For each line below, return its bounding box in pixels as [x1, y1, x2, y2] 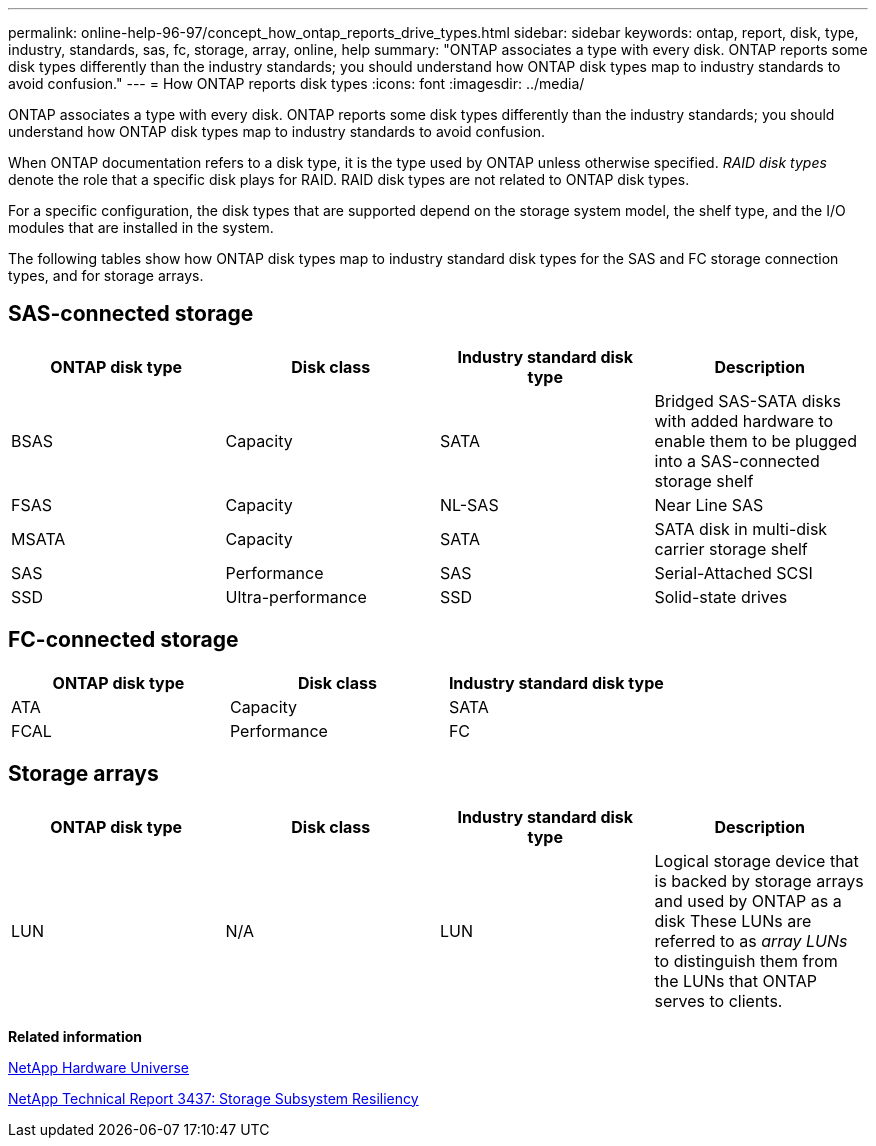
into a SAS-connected [654, 450, 820, 471]
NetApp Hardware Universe [8, 1058, 190, 1076]
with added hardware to [654, 410, 834, 431]
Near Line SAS [654, 494, 764, 515]
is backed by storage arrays [654, 870, 864, 891]
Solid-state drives [654, 586, 788, 607]
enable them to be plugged [654, 430, 857, 451]
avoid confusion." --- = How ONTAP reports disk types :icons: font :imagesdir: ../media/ [8, 75, 585, 92]
